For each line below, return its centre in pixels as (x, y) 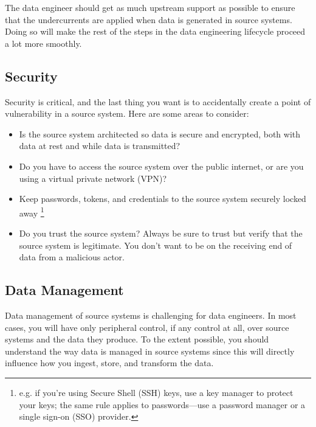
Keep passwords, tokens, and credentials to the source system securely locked (163, 199)
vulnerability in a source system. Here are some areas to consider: (127, 113)
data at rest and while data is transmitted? (100, 146)
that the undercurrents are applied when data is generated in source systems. (149, 19)
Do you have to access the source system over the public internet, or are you (161, 166)
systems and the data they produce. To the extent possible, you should (137, 339)
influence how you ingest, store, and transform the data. (109, 363)
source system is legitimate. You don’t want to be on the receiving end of (156, 245)
